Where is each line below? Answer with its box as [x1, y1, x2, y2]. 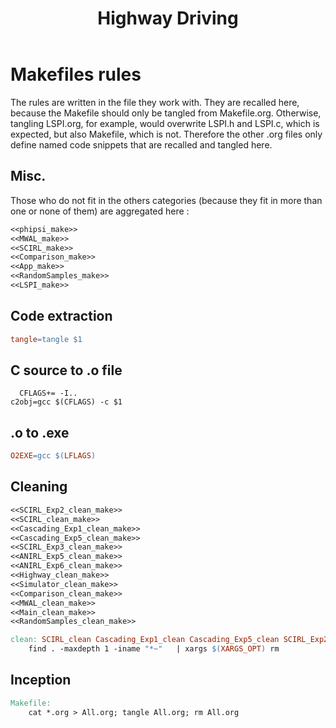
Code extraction [10, 308, 113, 325]
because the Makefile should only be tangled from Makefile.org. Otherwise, [10, 107, 322, 119]
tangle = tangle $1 [10, 334, 83, 344]
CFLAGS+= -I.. [19, 388, 78, 399]
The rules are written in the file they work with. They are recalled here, [10, 96, 300, 108]
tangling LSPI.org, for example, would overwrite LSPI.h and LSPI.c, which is [10, 117, 320, 129]
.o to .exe [10, 424, 70, 441]
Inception [10, 672, 72, 689]
